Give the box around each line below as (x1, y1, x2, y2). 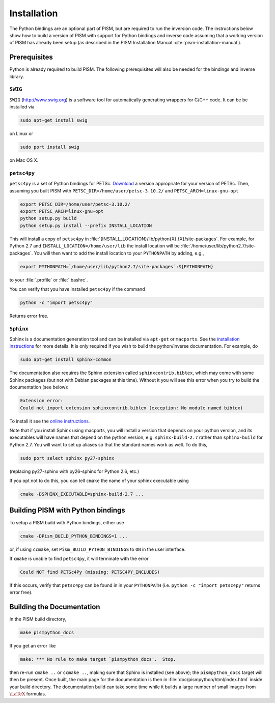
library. (9, 73, 24, 79)
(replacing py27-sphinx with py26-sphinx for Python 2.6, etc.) (9, 468, 140, 474)
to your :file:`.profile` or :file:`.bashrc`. (9, 276, 88, 283)
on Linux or (9, 130, 33, 137)
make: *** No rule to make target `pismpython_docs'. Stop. (20, 657, 176, 662)
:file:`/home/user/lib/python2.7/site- (181, 243, 256, 249)
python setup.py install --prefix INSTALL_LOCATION (20, 222, 152, 229)
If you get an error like (9, 643, 56, 649)
